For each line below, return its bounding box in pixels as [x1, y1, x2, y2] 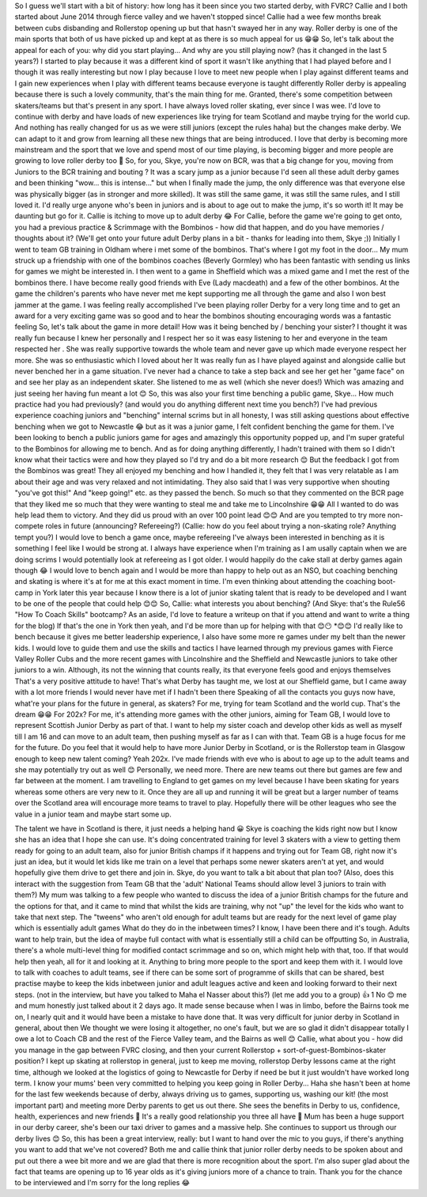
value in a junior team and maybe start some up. [14, 809, 172, 819]
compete [14, 521, 43, 531]
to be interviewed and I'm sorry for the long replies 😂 [14, 1178, 190, 1188]
